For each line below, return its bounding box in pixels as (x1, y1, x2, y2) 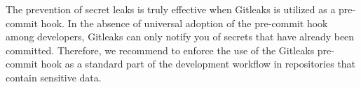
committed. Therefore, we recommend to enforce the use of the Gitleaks (6, 42, 315, 57)
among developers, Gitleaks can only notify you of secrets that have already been (6, 29, 355, 44)
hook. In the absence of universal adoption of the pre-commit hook (41, 15, 328, 30)
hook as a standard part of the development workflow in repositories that (41, 56, 356, 71)
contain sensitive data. (6, 70, 102, 84)
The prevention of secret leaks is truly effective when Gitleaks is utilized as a (6, 2, 336, 16)
